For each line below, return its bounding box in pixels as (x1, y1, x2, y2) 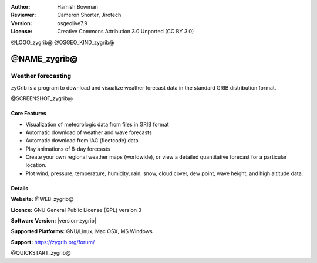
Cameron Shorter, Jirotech (57, 12, 122, 19)
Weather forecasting (11, 72, 72, 80)
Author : (11, 4, 31, 10)
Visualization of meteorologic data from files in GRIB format (25, 121, 170, 128)
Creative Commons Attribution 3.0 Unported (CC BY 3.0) (57, 28, 194, 35)
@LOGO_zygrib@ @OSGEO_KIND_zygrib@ (11, 39, 114, 46)
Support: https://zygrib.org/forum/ (11, 238, 95, 245)
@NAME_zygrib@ (11, 54, 78, 64)
